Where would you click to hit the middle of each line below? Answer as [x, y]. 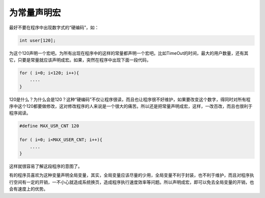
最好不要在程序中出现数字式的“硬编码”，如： [54, 27]
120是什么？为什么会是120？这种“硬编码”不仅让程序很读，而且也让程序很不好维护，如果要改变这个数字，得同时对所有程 [130, 99]
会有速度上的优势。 [28, 189]
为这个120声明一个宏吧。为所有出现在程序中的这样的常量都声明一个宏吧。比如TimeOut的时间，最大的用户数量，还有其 [129, 53]
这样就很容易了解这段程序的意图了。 [46, 166]
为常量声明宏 [35, 13]
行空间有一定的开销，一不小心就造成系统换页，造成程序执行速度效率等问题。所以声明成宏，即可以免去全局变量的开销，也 [132, 182]
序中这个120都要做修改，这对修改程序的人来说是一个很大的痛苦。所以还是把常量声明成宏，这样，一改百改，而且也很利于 [131, 106]
